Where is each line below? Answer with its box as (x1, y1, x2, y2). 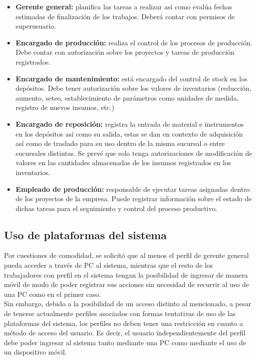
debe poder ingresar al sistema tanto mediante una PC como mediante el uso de (4, 337, 246, 347)
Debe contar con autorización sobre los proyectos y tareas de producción (15, 47, 235, 57)
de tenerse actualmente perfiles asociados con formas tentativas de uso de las (4, 308, 236, 319)
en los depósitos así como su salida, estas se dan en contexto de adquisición (15, 128, 243, 139)
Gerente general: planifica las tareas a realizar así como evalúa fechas (15, 1, 232, 11)
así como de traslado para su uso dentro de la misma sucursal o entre (15, 138, 225, 148)
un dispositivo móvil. (4, 347, 67, 357)
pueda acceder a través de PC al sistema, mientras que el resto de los (4, 260, 213, 270)
